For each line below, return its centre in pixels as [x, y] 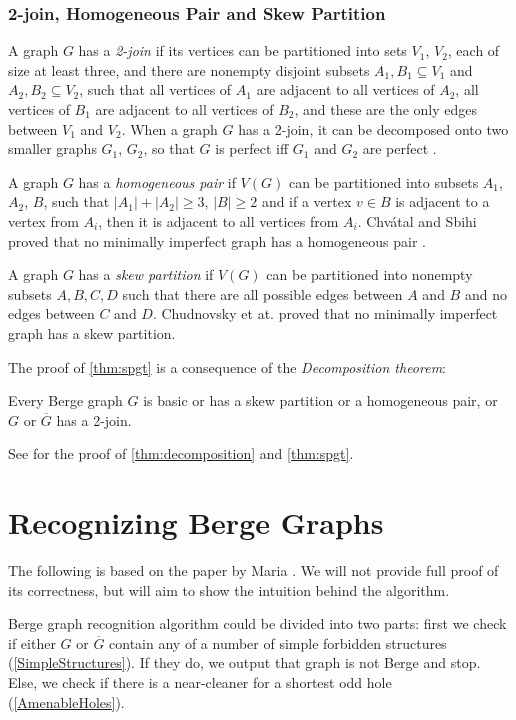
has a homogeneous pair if [157, 181]
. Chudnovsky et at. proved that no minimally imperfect [325, 313]
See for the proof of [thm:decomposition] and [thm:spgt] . [181, 453]
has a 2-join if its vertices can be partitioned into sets [242, 50]
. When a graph [169, 128]
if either [32, 642]
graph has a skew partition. [92, 332]
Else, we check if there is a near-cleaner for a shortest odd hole [200, 682]
